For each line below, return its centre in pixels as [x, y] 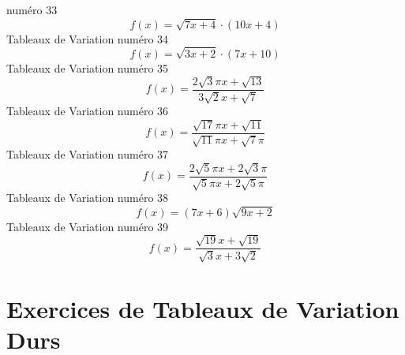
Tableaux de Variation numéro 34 [88, 38]
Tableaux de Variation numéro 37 [88, 154]
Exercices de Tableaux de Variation [203, 308]
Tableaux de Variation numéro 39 [88, 226]
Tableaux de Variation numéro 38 [88, 197]
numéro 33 [32, 9]
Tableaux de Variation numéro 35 [88, 67]
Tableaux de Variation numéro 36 [88, 111]
